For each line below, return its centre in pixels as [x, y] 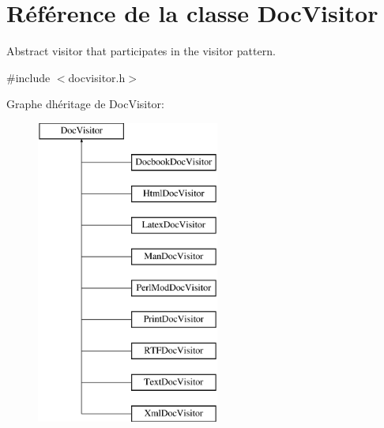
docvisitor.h [97, 77]
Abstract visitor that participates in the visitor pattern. [141, 51]
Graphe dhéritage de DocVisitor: [86, 104]
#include [28, 77]
